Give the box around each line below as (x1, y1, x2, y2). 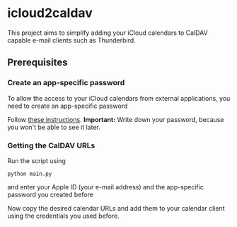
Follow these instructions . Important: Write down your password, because (7, 115, 224, 123)
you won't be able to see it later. (7, 123, 101, 131)
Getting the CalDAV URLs (7, 140, 96, 150)
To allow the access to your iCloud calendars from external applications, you (7, 94, 231, 102)
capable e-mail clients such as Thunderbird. (7, 35, 136, 44)
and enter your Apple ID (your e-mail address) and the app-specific (7, 182, 204, 191)
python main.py (7, 170, 52, 177)
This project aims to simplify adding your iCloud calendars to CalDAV (7, 28, 209, 37)
